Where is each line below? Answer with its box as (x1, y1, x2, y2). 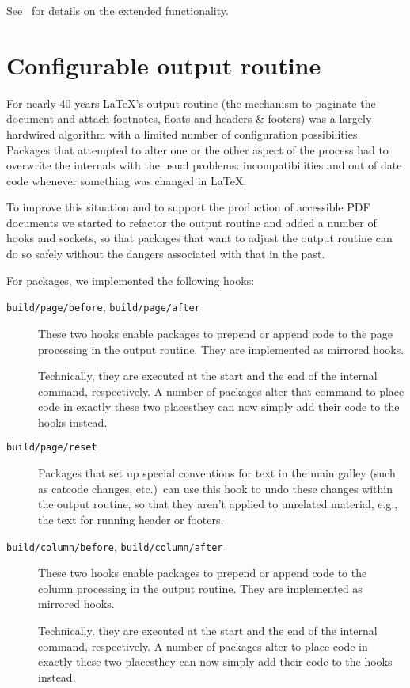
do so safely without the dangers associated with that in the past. (6, 245, 325, 262)
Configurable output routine (6, 48, 321, 81)
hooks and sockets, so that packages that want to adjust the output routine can (6, 230, 393, 246)
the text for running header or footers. (38, 511, 224, 527)
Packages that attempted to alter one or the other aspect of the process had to (6, 141, 389, 158)
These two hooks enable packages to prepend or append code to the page (38, 325, 393, 341)
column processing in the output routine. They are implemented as (38, 580, 363, 596)
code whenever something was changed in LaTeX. (6, 172, 247, 188)
